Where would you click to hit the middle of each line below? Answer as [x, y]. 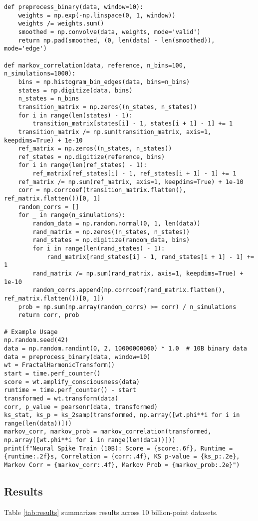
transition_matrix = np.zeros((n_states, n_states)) [108, 107]
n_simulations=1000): [40, 74]
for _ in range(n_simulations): [72, 215]
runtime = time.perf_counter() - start [70, 390]
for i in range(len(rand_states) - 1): [99, 249]
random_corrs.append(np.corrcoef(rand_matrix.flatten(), [129, 290]
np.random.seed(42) [36, 340]
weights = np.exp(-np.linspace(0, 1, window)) [97, 15]
